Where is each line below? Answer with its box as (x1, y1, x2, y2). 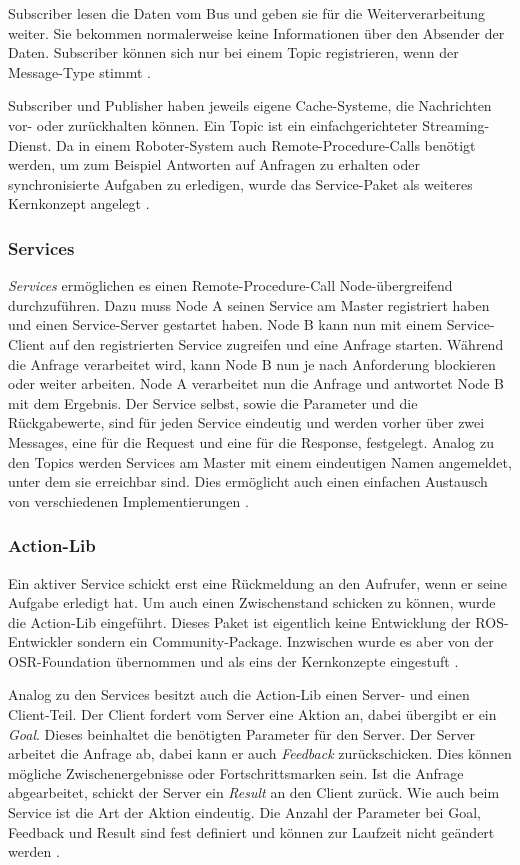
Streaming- (422, 114, 490, 135)
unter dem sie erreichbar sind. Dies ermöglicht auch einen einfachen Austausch (8, 471, 488, 492)
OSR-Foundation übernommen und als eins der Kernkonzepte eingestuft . (8, 650, 459, 671)
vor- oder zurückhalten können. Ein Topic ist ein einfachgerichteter (8, 114, 418, 135)
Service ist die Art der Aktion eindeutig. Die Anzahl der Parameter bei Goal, (8, 802, 481, 823)
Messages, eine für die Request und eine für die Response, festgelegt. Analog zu (8, 431, 494, 452)
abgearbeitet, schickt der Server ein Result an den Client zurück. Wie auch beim (8, 782, 500, 803)
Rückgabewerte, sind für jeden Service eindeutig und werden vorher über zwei (8, 412, 485, 433)
